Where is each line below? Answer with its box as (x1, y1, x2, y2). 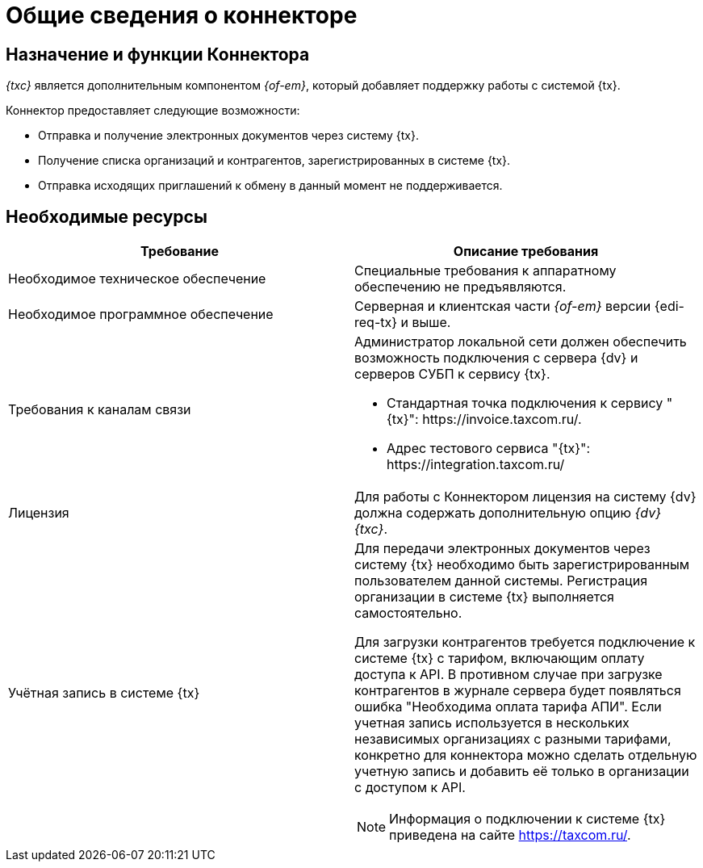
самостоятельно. (354, 605, 462, 622)
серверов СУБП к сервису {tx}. (354, 366, 550, 383)
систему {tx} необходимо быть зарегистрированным (354, 556, 690, 573)
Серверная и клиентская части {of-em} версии (354, 298, 651, 315)
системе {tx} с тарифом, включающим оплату (354, 650, 645, 667)
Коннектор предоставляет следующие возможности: (6, 103, 300, 118)
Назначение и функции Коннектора (6, 44, 310, 65)
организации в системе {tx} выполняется (354, 589, 614, 606)
